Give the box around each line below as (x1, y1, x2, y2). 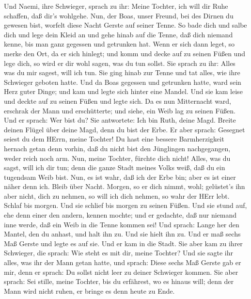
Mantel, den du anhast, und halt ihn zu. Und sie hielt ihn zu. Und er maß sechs (4, 229, 241, 239)
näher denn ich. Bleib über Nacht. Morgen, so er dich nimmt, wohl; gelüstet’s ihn (4, 181, 245, 191)
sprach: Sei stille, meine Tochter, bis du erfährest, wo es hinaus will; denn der (4, 276, 234, 286)
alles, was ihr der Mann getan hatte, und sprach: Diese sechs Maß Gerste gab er (4, 257, 241, 268)
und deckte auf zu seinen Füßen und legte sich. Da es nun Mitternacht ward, (4, 95, 232, 106)
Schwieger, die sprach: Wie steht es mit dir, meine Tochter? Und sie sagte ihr (4, 248, 234, 258)
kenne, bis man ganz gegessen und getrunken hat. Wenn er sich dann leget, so (4, 39, 235, 49)
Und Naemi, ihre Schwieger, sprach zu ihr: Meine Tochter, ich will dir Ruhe (4, 1, 228, 11)
